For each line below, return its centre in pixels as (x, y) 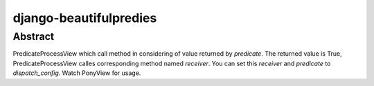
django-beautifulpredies (85, 18)
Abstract (34, 36)
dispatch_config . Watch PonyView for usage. (77, 73)
